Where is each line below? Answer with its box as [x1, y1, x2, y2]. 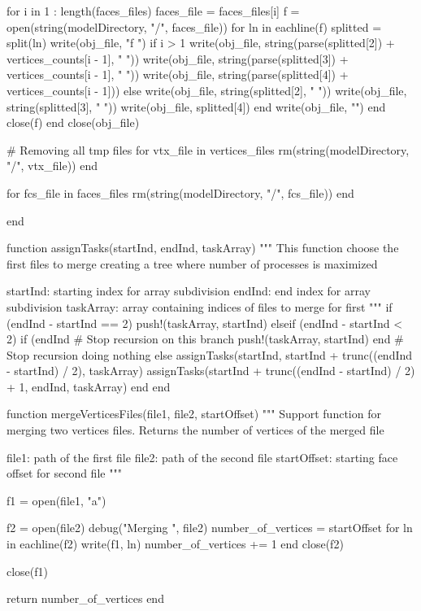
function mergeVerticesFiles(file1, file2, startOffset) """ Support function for [7, 405, 381, 422]
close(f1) [7, 562, 49, 579]
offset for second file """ [7, 465, 122, 482]
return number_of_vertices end [7, 590, 164, 607]
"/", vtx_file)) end [7, 157, 98, 174]
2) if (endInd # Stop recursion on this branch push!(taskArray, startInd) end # [7, 330, 404, 347]
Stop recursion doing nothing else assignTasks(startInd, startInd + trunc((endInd [7, 346, 413, 363]
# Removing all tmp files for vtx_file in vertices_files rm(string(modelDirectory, [7, 141, 410, 158]
